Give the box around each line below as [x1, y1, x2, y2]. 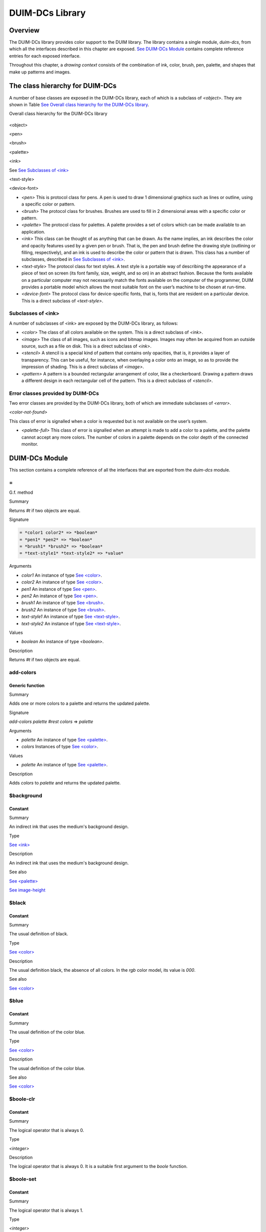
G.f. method [9, 489, 33, 495]
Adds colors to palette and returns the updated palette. [9, 780, 121, 786]
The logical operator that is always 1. [9, 1207, 84, 1213]
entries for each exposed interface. [9, 53, 81, 59]
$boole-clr [9, 1095, 35, 1102]
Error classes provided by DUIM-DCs [9, 390, 100, 397]
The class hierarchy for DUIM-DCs [9, 82, 117, 90]
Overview [9, 26, 40, 34]
